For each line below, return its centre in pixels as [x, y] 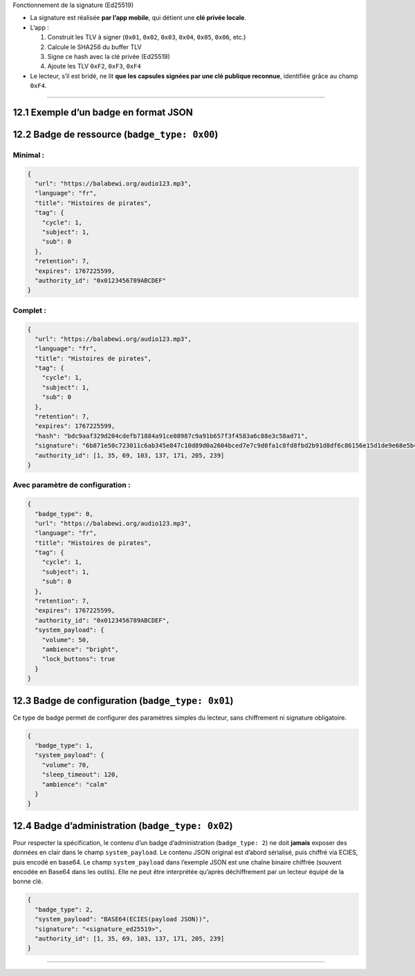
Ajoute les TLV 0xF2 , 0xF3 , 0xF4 [94, 66]
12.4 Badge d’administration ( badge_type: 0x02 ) [123, 825]
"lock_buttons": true [79, 659]
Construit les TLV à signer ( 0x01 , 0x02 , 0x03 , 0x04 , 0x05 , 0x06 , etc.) [147, 37]
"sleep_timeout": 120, [80, 775]
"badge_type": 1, [64, 746]
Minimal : [29, 154]
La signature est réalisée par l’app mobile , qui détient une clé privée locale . [138, 18]
